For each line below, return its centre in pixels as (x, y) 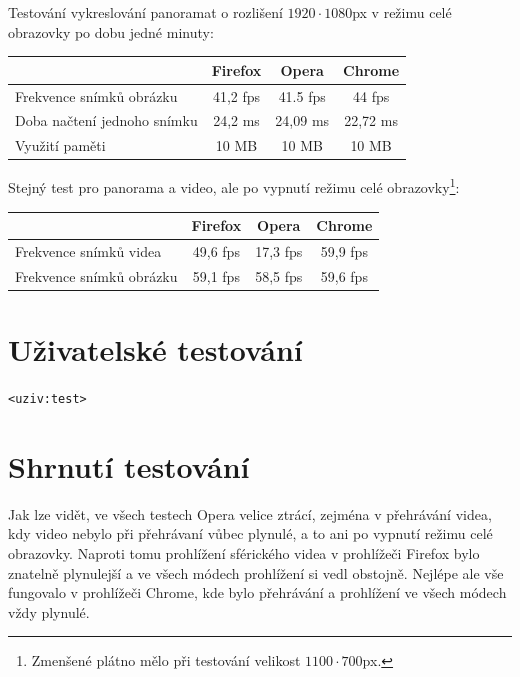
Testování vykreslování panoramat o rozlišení (145, 12)
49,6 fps (216, 250)
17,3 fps (279, 250)
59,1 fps (216, 275)
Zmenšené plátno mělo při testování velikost (166, 660)
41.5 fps (302, 95)
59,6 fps (344, 275)
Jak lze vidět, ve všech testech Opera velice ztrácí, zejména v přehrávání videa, (250, 513)
